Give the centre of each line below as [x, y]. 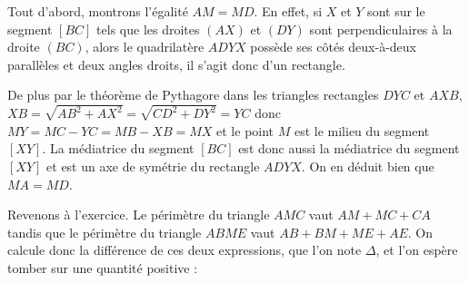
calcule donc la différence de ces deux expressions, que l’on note [185, 250]
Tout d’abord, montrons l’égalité [98, 11]
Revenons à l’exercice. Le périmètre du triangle [139, 215]
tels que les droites [148, 29]
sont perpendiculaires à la [381, 29]
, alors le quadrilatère [145, 47]
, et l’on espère [417, 250]
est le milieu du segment [362, 130]
